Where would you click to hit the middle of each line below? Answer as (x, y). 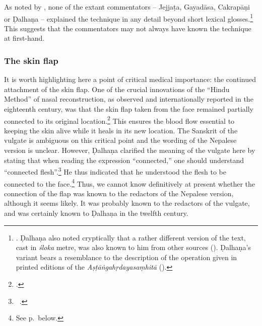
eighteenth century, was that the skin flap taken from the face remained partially (129, 109)
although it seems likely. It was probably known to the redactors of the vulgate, (127, 203)
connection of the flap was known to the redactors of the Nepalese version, (119, 193)
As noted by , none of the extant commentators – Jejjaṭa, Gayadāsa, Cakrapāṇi (127, 7)
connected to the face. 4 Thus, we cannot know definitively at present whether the (129, 183)
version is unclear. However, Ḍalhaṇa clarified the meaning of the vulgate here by (130, 150)
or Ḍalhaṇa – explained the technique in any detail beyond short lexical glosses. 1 (129, 18)
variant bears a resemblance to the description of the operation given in (126, 257)
